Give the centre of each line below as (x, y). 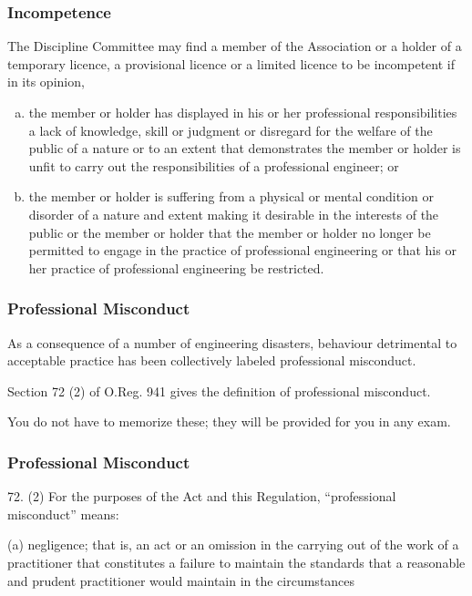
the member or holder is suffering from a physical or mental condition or (231, 196)
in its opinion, (46, 82)
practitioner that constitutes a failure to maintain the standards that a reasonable (236, 562)
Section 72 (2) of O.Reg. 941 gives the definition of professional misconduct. (219, 390)
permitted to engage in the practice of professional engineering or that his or (242, 250)
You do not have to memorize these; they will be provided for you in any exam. (229, 421)
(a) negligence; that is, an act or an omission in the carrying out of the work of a (233, 545)
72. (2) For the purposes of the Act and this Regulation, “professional (202, 496)
